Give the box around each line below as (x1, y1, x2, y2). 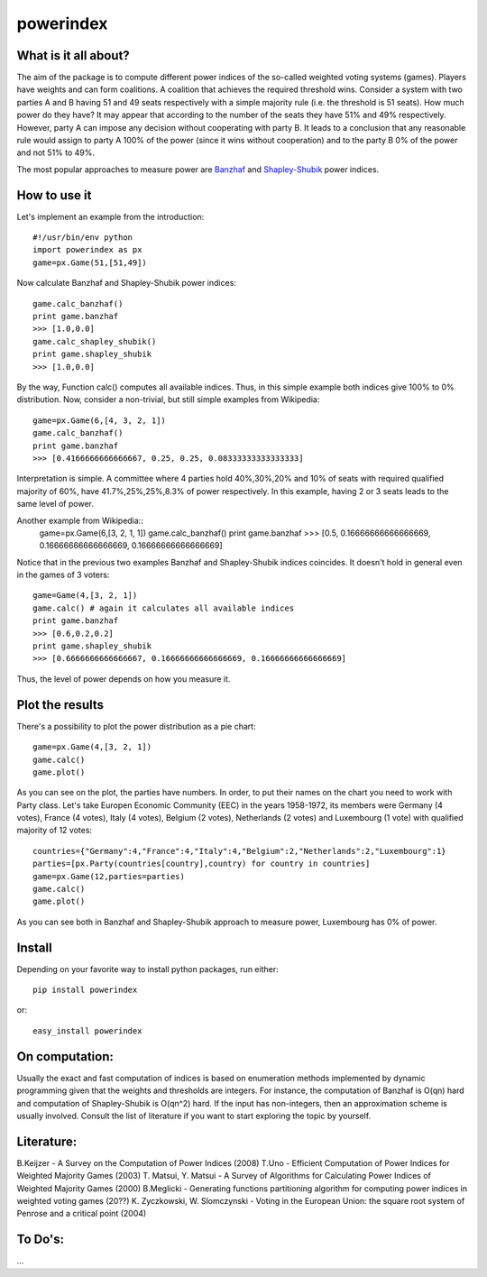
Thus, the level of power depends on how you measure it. (16, 673, 231, 684)
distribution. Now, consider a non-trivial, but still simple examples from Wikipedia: (16, 394, 320, 405)
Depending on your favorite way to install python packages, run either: (16, 963, 279, 974)
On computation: (16, 1049, 115, 1064)
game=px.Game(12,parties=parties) (32, 871, 185, 881)
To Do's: (16, 1232, 65, 1247)
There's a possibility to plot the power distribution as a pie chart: (16, 721, 256, 731)
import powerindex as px (32, 244, 142, 255)
